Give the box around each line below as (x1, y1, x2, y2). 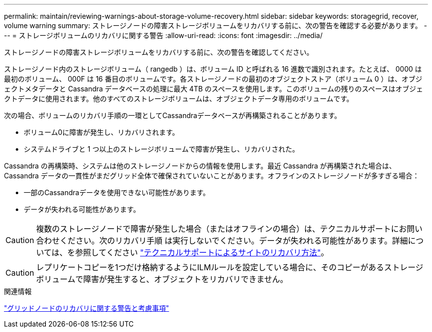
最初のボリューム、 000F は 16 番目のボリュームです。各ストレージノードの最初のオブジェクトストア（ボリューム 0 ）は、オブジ (4, 75, 423, 83)
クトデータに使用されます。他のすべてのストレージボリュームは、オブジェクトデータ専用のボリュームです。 (4, 94, 354, 103)
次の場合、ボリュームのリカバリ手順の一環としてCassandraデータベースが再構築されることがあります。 (4, 111, 341, 120)
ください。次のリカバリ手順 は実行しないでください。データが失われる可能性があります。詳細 (60, 236, 408, 246)
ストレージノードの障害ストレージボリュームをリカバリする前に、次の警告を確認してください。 (4, 48, 314, 56)
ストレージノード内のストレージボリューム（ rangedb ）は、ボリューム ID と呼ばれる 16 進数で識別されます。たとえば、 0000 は (4, 65, 422, 73)
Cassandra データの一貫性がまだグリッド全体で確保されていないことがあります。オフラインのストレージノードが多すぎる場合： (4, 171, 420, 180)
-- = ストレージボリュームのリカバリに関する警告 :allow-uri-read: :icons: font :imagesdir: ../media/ (4, 31, 323, 40)
